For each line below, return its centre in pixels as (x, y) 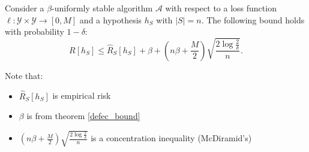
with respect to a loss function (221, 8)
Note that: (24, 75)
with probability (34, 31)
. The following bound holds (253, 19)
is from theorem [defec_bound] (83, 116)
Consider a (25, 8)
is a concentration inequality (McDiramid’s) (171, 138)
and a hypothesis (111, 19)
